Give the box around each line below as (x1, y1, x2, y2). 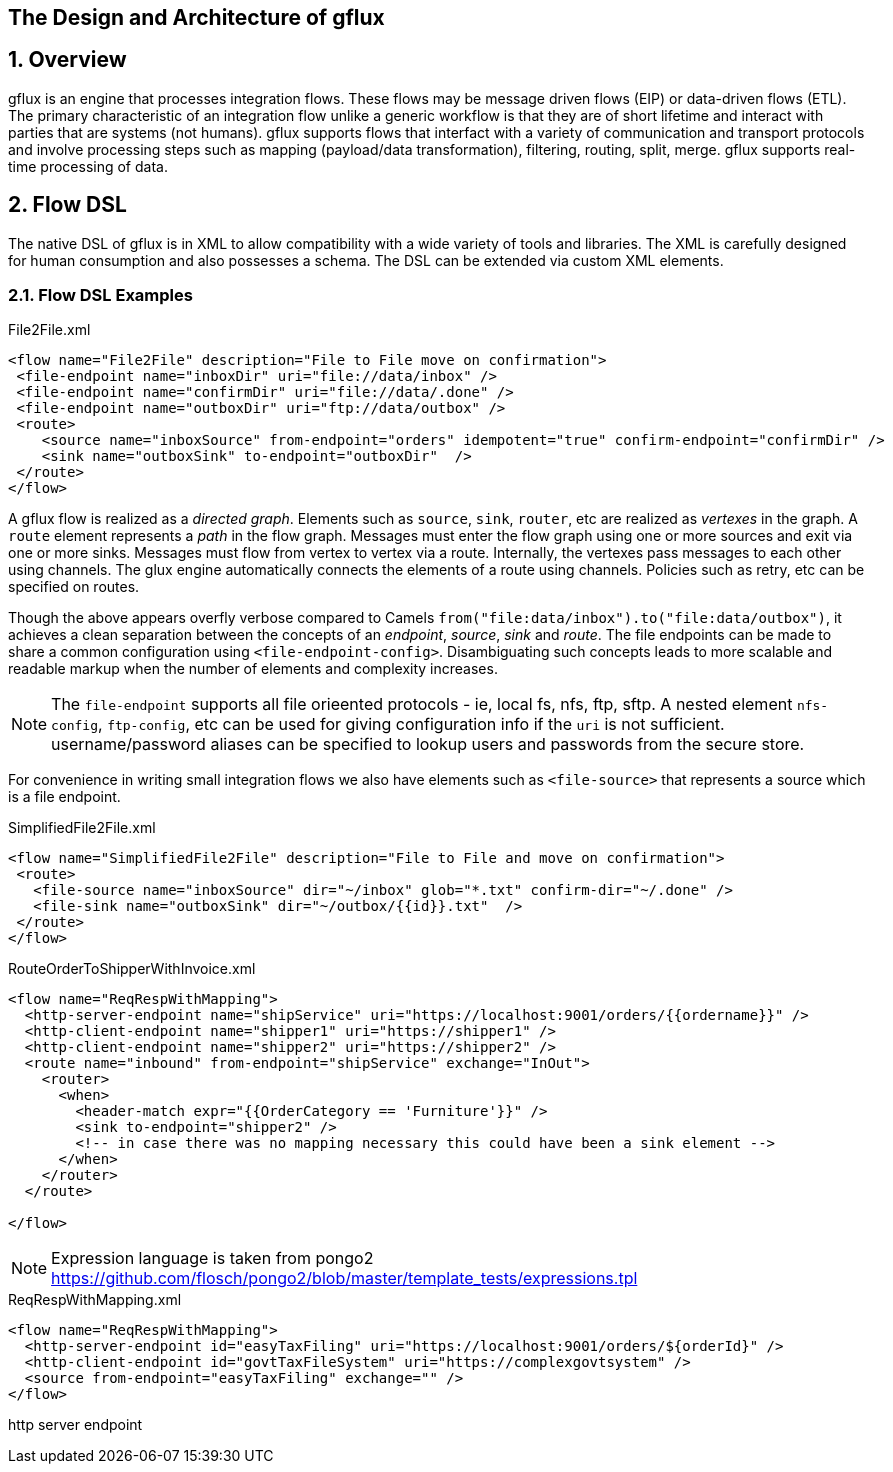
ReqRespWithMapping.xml (8, 1291, 182, 1309)
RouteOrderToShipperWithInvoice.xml (8, 960, 256, 978)
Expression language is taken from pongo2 (51, 1248, 374, 1269)
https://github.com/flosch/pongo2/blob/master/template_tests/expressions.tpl (51, 1268, 638, 1289)
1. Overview (8, 47, 127, 73)
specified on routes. (8, 578, 140, 596)
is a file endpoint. (8, 788, 121, 806)
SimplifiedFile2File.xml (8, 819, 156, 837)
